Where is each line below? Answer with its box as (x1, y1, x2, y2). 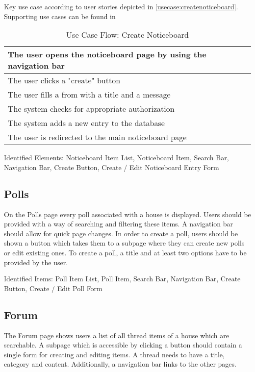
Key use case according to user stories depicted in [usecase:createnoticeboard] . (4, 1, 238, 11)
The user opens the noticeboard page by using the (8, 49, 206, 60)
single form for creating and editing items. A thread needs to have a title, (4, 349, 225, 359)
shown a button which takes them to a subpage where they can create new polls (4, 238, 245, 248)
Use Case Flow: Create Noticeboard (66, 29, 189, 41)
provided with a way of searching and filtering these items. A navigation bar (4, 219, 233, 229)
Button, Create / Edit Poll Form (4, 283, 102, 293)
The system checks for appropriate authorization (8, 103, 175, 115)
